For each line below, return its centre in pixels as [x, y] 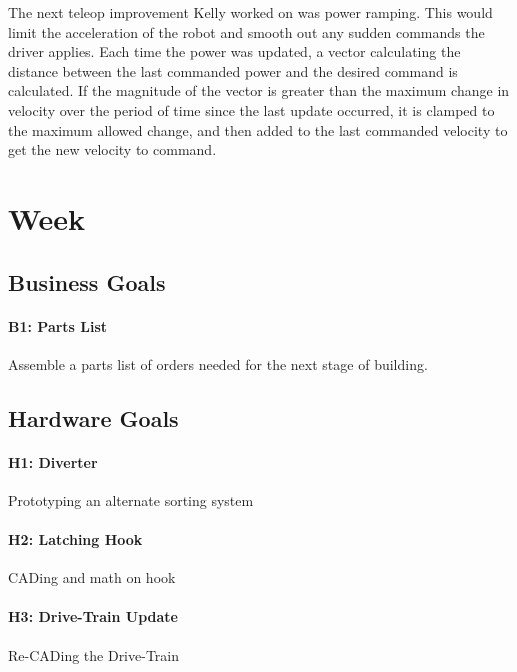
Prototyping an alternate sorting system [131, 499]
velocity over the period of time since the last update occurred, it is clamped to [251, 109]
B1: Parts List [58, 325]
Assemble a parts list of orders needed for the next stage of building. [218, 363]
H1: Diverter [53, 461]
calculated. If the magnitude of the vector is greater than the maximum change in [259, 90]
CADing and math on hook [92, 577]
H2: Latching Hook [75, 539]
